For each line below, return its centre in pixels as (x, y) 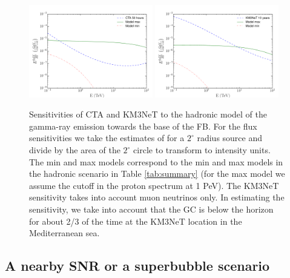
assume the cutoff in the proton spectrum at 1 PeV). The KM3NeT (154, 185)
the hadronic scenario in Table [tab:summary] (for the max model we (157, 174)
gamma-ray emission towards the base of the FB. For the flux (143, 126)
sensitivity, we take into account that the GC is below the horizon (151, 209)
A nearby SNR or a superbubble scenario (137, 266)
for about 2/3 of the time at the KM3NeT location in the (136, 221)
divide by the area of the (75, 150)
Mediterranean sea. (64, 233)
